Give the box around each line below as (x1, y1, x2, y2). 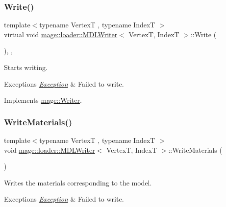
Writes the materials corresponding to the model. (4, 177, 152, 187)
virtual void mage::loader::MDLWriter (4, 29, 118, 39)
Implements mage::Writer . (4, 95, 82, 105)
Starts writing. (4, 62, 48, 72)
